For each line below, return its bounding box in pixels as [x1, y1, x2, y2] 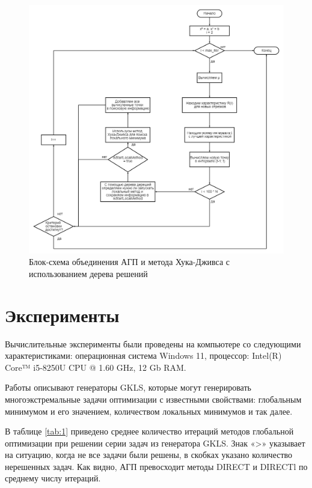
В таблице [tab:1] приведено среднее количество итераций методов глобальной [5, 425, 294, 438]
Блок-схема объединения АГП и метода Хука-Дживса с [29, 255, 230, 268]
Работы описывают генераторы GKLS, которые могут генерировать [5, 381, 251, 394]
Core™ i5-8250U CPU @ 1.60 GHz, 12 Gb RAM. [5, 361, 186, 373]
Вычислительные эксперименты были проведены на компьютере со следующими [5, 337, 301, 350]
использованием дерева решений [29, 267, 148, 279]
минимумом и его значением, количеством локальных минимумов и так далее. [5, 404, 293, 417]
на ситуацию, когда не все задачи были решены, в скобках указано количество [5, 448, 293, 461]
